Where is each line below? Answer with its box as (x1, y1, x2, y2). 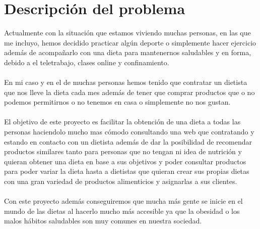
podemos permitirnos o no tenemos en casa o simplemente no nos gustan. (4, 97, 231, 107)
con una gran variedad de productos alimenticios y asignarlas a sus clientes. (4, 176, 237, 187)
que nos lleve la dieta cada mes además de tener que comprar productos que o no (4, 86, 255, 97)
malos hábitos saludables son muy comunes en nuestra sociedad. (4, 215, 202, 226)
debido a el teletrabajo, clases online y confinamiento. (4, 57, 169, 67)
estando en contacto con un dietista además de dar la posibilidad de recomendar (4, 136, 252, 147)
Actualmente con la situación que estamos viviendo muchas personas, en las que (4, 27, 251, 38)
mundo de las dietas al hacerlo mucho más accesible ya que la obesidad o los (4, 205, 240, 216)
